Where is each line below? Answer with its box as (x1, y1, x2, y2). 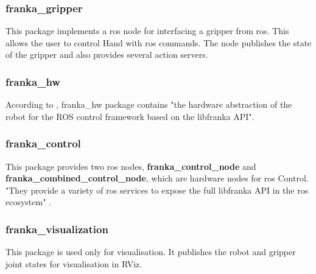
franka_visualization (5, 221, 108, 236)
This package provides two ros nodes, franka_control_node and (5, 160, 256, 172)
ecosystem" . (5, 195, 51, 208)
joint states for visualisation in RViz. (5, 257, 142, 270)
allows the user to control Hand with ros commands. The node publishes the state (5, 36, 312, 49)
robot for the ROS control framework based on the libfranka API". (5, 110, 255, 122)
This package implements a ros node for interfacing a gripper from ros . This (5, 24, 289, 37)
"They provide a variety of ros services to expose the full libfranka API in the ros (5, 183, 309, 196)
